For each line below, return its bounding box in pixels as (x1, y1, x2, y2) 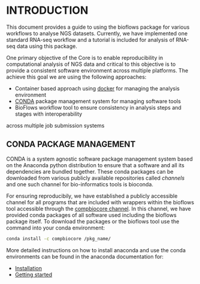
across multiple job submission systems (6, 122, 105, 129)
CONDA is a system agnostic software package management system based (6, 155, 193, 162)
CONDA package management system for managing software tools (14, 97, 181, 105)
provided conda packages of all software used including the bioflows (6, 211, 177, 219)
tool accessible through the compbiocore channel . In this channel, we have (6, 205, 192, 212)
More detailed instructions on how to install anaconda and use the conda (6, 246, 186, 253)
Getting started (14, 271, 53, 278)
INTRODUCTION (6, 4, 89, 17)
